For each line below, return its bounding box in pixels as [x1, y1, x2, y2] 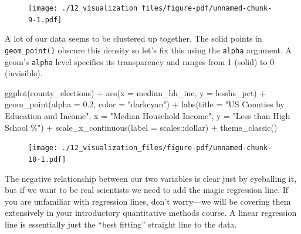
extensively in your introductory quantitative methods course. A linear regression [5, 206, 297, 219]
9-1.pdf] [28, 15, 62, 24]
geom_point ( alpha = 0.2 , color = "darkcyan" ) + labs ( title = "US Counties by [5, 98, 285, 110]
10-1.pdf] [28, 155, 66, 164]
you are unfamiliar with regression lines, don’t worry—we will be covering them [5, 195, 291, 207]
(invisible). [5, 67, 43, 79]
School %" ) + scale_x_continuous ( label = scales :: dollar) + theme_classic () [5, 121, 278, 133]
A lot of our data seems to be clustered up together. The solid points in [5, 32, 262, 45]
